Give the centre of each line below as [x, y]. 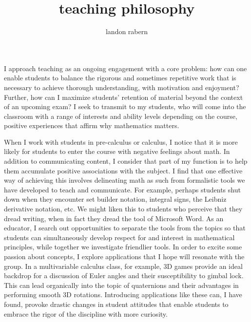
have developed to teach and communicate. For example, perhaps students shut [122, 189]
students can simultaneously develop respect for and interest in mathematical [119, 237]
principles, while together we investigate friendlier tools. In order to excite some [123, 247]
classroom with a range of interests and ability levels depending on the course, [121, 116]
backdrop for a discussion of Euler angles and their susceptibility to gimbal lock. [124, 275]
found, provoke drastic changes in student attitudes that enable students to [116, 304]
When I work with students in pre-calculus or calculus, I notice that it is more [121, 142]
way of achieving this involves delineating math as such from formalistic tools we [125, 180]
